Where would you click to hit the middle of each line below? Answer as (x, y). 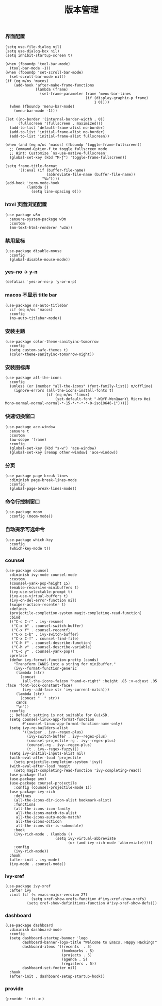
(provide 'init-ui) (25, 999)
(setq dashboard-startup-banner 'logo (49, 938)
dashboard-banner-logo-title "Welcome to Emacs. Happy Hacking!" (90, 943)
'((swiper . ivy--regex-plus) (53, 732)
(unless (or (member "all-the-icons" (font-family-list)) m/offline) (81, 386)
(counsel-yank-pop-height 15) (40, 583)
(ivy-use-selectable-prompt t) (41, 592)
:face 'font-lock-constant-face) (39, 685)
